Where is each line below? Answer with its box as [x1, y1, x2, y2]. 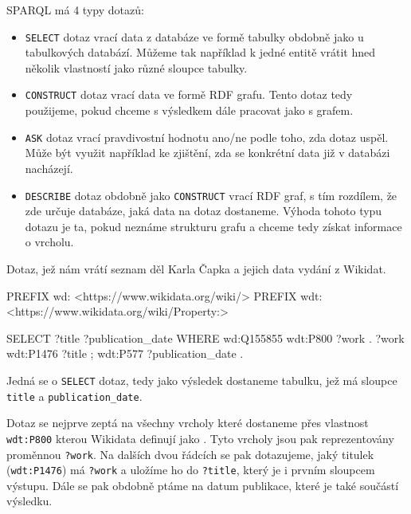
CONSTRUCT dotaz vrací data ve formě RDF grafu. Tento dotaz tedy [25, 86, 353, 103]
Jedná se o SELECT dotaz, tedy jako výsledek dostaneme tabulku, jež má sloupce [6, 371, 397, 388]
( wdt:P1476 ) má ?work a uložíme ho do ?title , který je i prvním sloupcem [6, 461, 375, 478]
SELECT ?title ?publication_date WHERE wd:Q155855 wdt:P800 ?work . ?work [6, 329, 405, 346]
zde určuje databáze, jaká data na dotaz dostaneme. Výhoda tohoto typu [25, 202, 382, 219]
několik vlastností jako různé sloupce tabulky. [25, 59, 248, 76]
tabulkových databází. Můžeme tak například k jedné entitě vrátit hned [25, 44, 375, 61]
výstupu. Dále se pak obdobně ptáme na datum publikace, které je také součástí [6, 477, 399, 493]
